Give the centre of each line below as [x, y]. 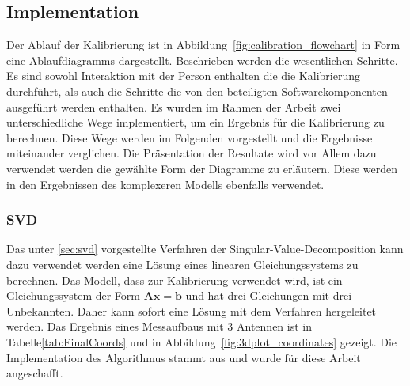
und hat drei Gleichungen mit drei [269, 295]
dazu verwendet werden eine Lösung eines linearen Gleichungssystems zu [182, 264]
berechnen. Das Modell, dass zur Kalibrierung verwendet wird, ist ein [175, 280]
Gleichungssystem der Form [73, 295]
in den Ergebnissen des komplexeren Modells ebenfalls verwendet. [165, 184]
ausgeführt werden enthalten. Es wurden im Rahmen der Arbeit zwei [174, 106]
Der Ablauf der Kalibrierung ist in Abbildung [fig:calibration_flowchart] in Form [203, 45]
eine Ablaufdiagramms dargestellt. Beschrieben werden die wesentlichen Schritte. [202, 60]
